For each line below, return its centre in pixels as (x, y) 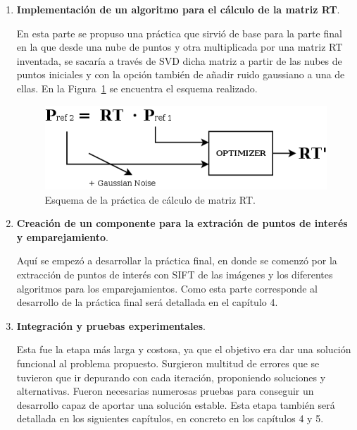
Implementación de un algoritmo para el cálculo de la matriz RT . (178, 9)
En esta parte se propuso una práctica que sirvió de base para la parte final (179, 33)
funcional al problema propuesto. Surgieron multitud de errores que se (168, 363)
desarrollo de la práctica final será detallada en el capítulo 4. (147, 302)
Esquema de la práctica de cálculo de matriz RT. (150, 199)
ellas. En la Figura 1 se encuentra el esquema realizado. (137, 88)
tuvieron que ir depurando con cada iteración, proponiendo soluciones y (171, 377)
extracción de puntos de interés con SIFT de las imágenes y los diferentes (175, 274)
